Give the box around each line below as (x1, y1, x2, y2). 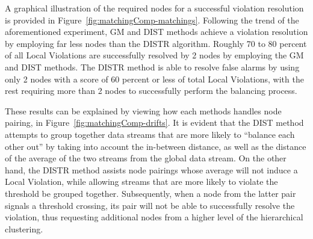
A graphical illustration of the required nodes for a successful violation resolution (5, 2, 304, 14)
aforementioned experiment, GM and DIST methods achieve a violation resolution (5, 25, 308, 38)
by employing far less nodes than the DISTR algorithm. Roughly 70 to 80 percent (5, 37, 307, 49)
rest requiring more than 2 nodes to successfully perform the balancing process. (5, 84, 297, 97)
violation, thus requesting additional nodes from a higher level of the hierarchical (5, 211, 303, 223)
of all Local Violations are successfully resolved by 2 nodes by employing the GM (5, 49, 304, 61)
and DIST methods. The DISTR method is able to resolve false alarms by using (5, 60, 300, 73)
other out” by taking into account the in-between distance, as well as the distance (5, 140, 306, 152)
